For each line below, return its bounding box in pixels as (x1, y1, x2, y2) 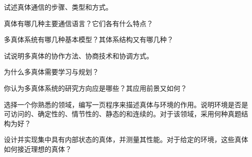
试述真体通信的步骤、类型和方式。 (4, 2, 112, 12)
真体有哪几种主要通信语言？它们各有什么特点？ (4, 18, 153, 28)
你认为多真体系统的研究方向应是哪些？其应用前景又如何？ (4, 83, 187, 93)
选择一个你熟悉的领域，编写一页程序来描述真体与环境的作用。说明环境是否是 (4, 99, 248, 109)
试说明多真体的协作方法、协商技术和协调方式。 (4, 50, 153, 60)
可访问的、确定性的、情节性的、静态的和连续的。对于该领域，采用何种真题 (4, 109, 241, 119)
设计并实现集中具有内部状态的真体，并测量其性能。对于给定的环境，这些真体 (4, 134, 248, 144)
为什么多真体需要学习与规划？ (4, 67, 99, 77)
